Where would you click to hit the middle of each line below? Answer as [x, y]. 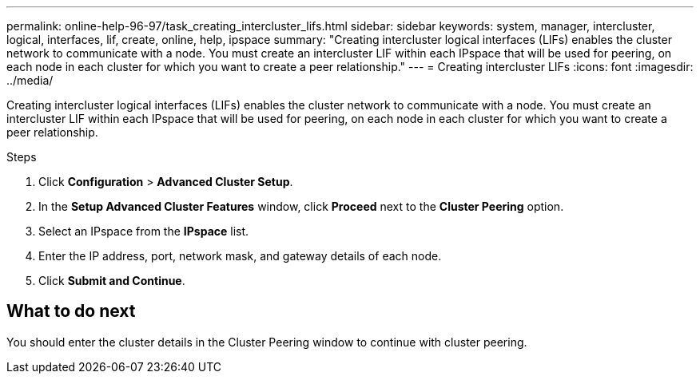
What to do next [71, 311]
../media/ [30, 80]
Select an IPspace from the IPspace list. [144, 231]
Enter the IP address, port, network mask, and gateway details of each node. [240, 256]
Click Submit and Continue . [112, 281]
